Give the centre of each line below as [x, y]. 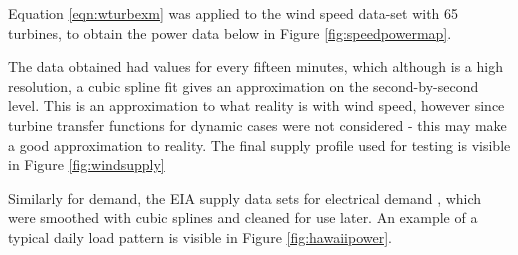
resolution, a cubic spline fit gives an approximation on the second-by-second [243, 85]
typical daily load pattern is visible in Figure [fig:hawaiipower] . [200, 236]
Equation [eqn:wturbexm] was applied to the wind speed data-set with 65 [233, 13]
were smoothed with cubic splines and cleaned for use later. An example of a [243, 217]
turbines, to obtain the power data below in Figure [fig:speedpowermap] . [230, 32]
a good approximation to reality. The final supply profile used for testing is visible [259, 144]
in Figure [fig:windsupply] [86, 164]
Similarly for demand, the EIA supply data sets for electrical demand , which [245, 197]
